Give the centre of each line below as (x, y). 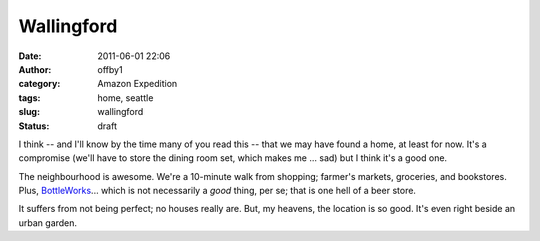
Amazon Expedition (137, 84)
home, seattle (125, 97)
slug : (29, 112)
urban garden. (48, 222)
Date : (30, 56)
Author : (35, 69)
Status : (34, 126)
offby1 (110, 69)
